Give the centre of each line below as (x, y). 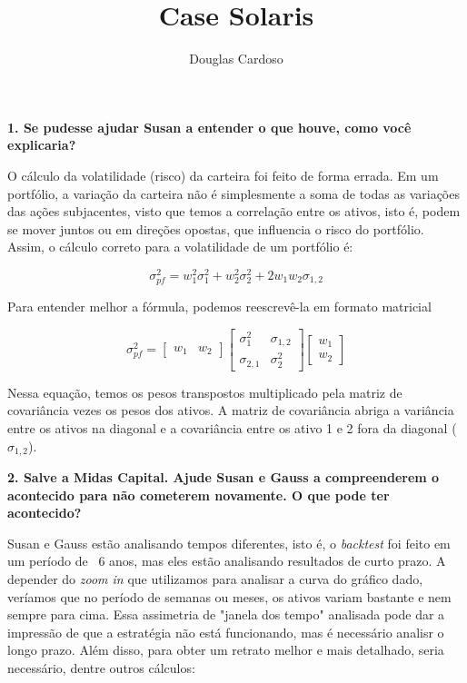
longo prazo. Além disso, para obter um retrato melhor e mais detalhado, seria (226, 650)
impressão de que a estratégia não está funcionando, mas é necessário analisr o (226, 632)
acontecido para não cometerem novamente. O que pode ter (199, 495)
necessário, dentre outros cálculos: (101, 668)
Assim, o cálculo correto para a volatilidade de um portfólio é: (180, 247)
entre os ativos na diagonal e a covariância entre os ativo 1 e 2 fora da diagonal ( (232, 428)
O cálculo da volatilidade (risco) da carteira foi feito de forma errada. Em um (223, 175)
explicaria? (42, 145)
